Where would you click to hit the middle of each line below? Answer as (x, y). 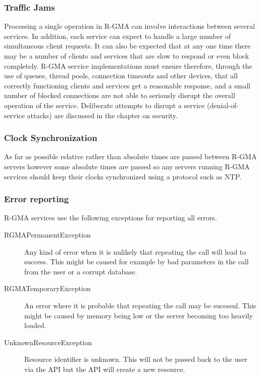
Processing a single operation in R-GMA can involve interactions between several (129, 26)
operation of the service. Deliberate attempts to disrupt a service (105, 105)
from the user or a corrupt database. (81, 271)
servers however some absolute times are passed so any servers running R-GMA (127, 166)
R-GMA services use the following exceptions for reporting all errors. (111, 218)
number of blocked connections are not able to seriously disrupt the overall (120, 95)
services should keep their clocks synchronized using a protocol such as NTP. (123, 176)
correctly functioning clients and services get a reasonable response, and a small (127, 85)
